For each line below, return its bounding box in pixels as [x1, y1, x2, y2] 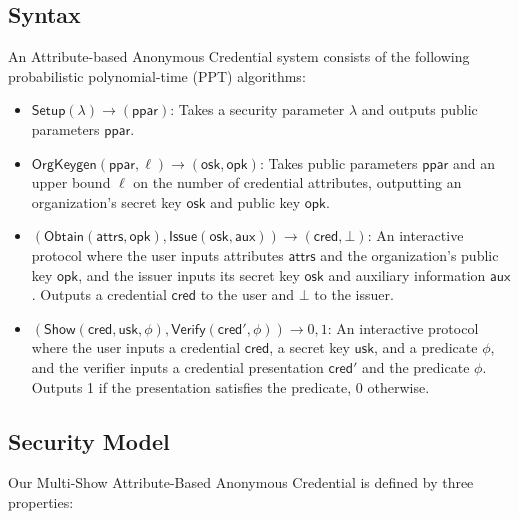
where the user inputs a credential [31, 337, 241, 358]
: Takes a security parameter [170, 99, 345, 120]
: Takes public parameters [259, 152, 418, 173]
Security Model [8, 425, 170, 456]
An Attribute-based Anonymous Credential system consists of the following [8, 46, 470, 67]
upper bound [31, 172, 111, 193]
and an [452, 152, 495, 173]
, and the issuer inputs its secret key [78, 264, 300, 285]
